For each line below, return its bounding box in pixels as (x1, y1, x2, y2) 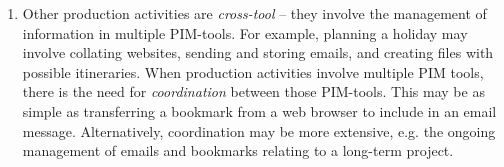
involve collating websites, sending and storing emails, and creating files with (22, 42, 494, 63)
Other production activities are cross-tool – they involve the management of (22, 3, 487, 23)
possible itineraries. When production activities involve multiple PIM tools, (22, 61, 484, 82)
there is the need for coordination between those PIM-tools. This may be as (22, 81, 485, 102)
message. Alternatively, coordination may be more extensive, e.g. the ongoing (22, 120, 496, 141)
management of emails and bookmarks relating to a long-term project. (22, 140, 454, 161)
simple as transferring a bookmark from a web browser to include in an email (22, 100, 497, 121)
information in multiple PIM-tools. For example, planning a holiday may (22, 22, 468, 43)
